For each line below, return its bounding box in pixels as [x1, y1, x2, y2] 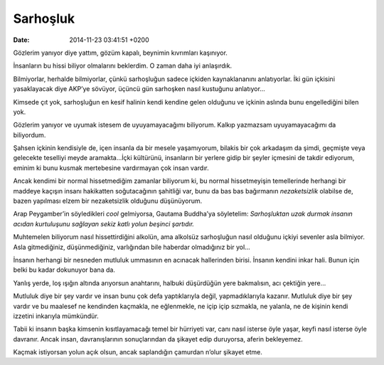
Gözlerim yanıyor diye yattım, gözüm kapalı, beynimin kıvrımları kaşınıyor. [13, 48, 228, 57]
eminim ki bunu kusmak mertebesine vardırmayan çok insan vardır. [13, 164, 209, 172]
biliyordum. [13, 130, 46, 139]
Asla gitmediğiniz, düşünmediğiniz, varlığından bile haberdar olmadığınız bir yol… [13, 243, 250, 251]
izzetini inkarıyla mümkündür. [13, 312, 99, 320]
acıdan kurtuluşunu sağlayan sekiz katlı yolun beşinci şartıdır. [13, 219, 195, 228]
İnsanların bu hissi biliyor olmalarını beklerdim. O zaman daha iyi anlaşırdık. [13, 61, 233, 70]
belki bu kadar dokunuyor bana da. [13, 265, 115, 274]
